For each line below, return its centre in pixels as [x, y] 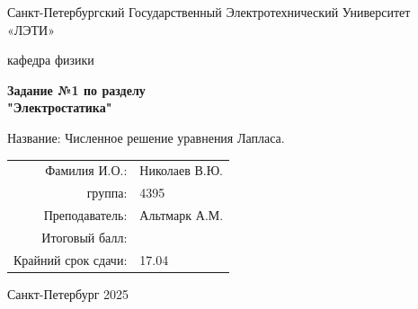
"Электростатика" [60, 107]
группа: [107, 193]
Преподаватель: [85, 215]
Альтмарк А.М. [182, 215]
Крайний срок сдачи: [71, 259]
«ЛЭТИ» [31, 29]
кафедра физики [51, 60]
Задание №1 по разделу [76, 89]
